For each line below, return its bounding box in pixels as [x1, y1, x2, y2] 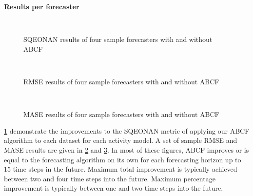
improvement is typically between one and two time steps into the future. [4, 183, 223, 193]
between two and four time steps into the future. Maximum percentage [4, 173, 215, 183]
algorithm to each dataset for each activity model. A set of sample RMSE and [4, 135, 237, 145]
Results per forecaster [4, 1, 79, 11]
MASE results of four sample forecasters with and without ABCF [23, 109, 219, 119]
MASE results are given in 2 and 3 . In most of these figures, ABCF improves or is [4, 144, 249, 155]
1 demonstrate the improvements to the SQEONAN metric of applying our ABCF [4, 125, 250, 136]
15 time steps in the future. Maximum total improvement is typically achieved [4, 164, 237, 174]
